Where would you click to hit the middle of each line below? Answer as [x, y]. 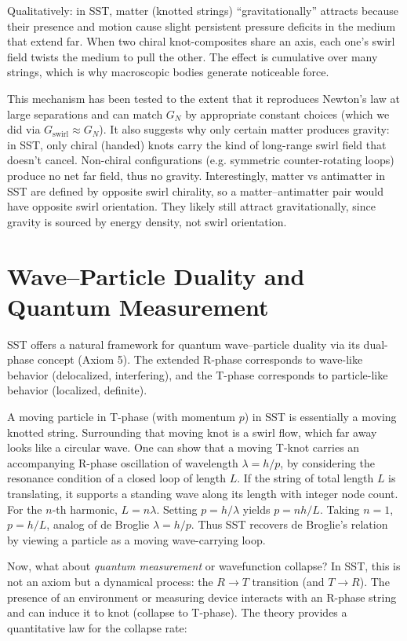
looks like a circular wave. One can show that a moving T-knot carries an [184, 447]
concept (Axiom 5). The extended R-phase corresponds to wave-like [200, 359]
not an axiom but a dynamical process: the [110, 581]
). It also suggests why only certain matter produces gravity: [244, 129]
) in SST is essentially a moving [320, 416]
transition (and [288, 581]
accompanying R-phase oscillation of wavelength [123, 462]
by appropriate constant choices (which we [287, 114]
